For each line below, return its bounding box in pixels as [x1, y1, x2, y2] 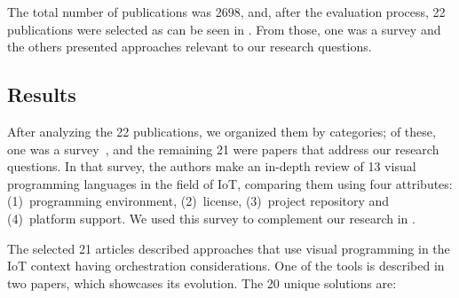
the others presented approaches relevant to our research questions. [7, 37, 372, 56]
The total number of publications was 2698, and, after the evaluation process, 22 [7, 3, 446, 20]
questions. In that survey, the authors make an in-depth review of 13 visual [7, 157, 416, 176]
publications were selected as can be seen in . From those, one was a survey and [7, 20, 441, 38]
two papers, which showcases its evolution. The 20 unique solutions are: [7, 273, 397, 292]
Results [7, 81, 76, 108]
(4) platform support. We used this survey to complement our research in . [7, 208, 415, 227]
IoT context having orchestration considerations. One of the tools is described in [7, 256, 445, 275]
